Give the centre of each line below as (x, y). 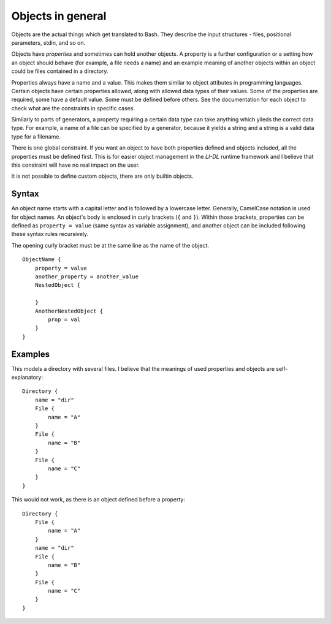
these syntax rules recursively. (50, 234)
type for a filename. (36, 136)
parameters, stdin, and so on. (48, 42)
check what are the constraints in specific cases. (73, 108)
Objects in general (59, 16)
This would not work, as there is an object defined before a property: (98, 500)
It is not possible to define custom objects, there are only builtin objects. (102, 176)
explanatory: (27, 378)
